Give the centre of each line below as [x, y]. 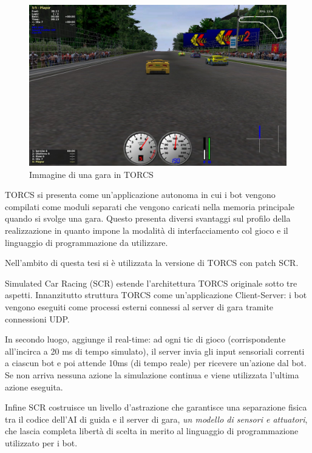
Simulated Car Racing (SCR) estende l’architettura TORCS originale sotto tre [151, 283]
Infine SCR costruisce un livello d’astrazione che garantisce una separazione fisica [156, 407]
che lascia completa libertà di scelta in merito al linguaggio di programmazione [152, 431]
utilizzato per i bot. [41, 442]
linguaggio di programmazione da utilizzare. [86, 242]
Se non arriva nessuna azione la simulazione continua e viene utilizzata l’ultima [152, 374]
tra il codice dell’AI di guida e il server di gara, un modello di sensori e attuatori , [156, 419]
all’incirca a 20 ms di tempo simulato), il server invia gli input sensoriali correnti [155, 351]
